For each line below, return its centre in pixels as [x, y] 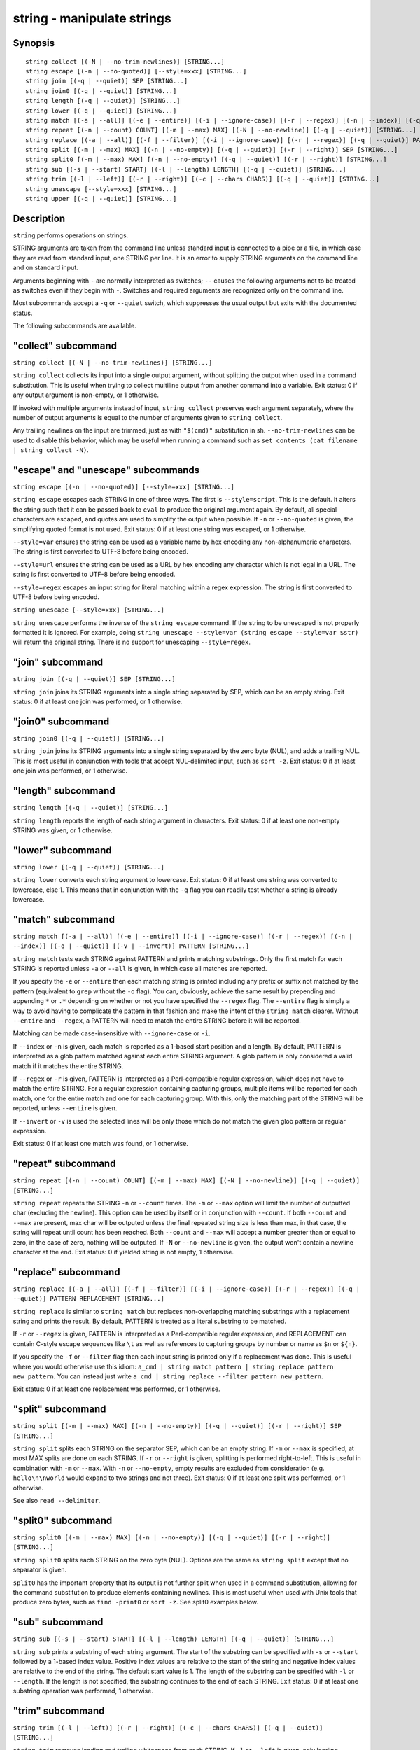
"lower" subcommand [62, 850]
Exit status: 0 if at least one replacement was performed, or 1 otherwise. [117, 1389]
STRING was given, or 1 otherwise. [63, 830]
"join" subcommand [58, 663]
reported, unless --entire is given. [65, 1108]
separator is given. [40, 1570]
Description [39, 218]
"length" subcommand [64, 791]
